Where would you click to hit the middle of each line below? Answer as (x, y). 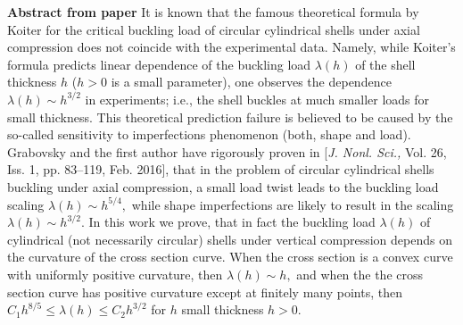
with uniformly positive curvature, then (115, 274)
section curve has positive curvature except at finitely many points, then (205, 292)
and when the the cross (360, 274)
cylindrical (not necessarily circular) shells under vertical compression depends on (230, 239)
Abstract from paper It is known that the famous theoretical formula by (213, 12)
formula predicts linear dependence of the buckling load (159, 64)
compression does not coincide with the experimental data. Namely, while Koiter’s (231, 47)
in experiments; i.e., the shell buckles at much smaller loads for (257, 99)
